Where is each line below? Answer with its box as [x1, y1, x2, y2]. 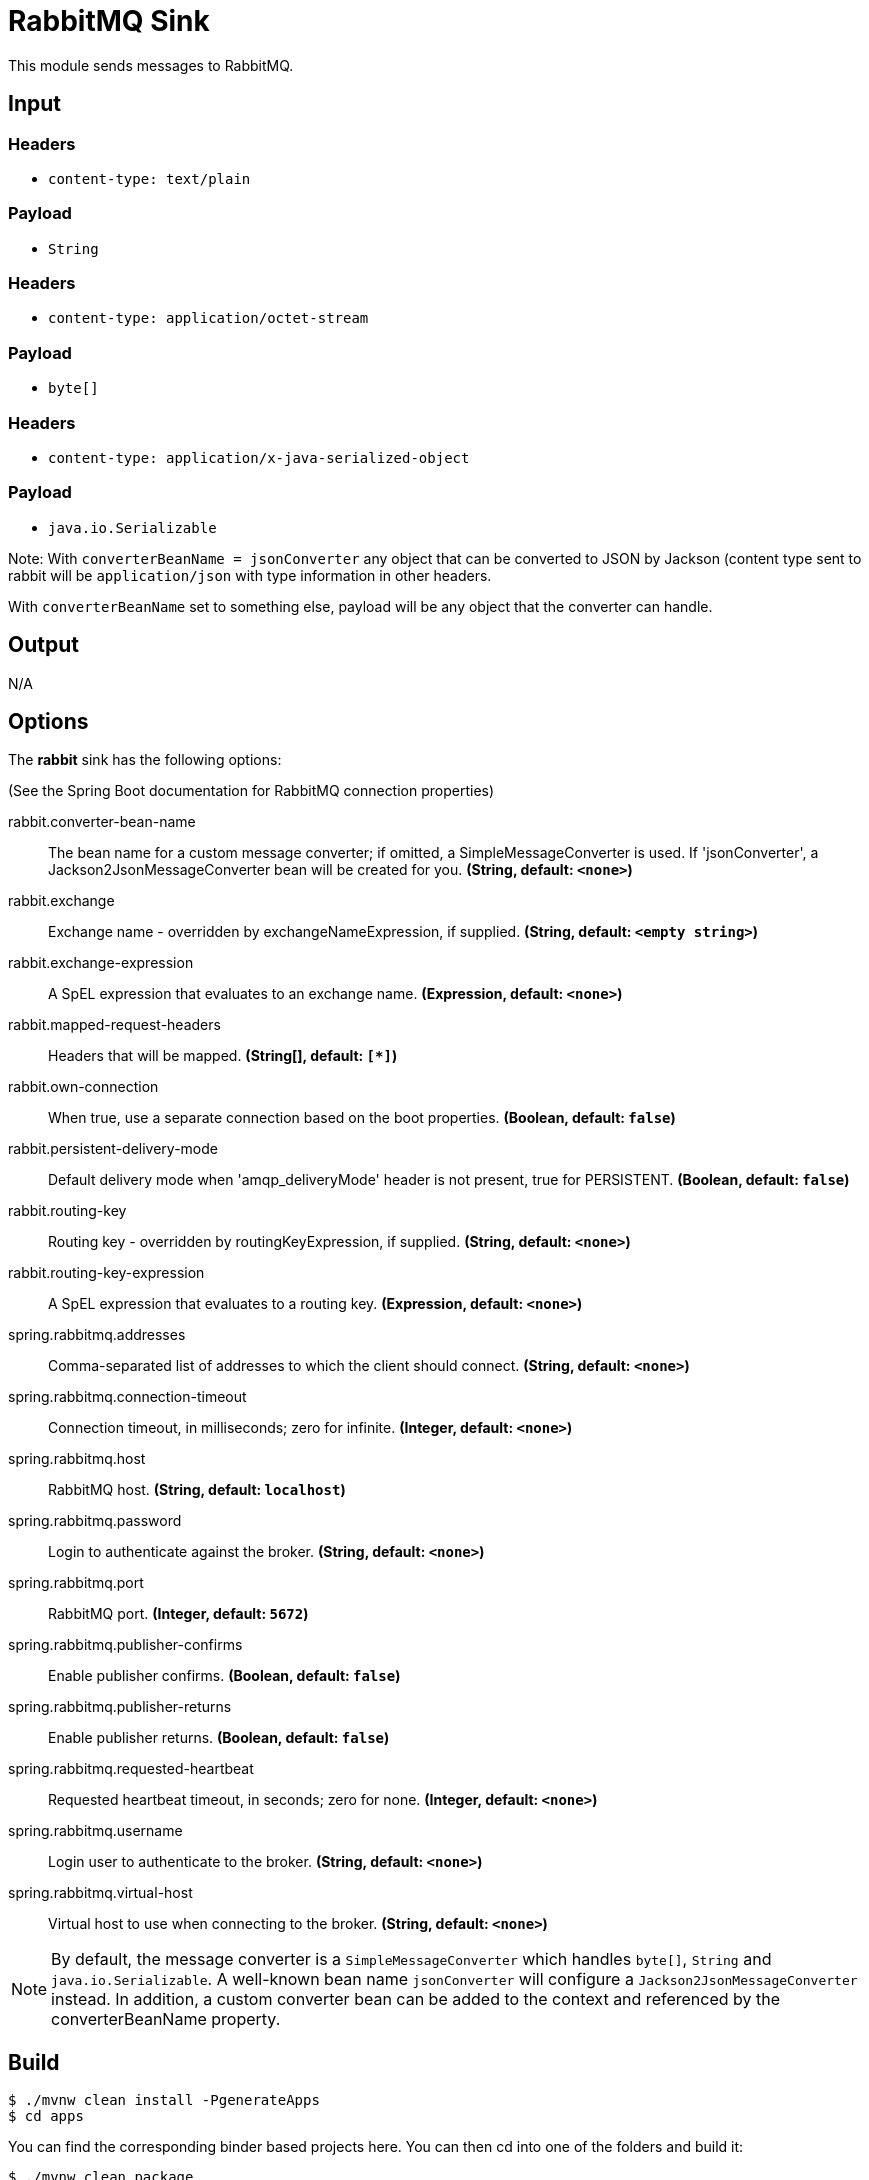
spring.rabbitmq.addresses [8, 1326, 186, 1344]
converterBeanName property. [51, 2009, 281, 2030]
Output [8, 632, 79, 658]
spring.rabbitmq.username [8, 1822, 183, 1840]
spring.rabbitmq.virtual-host [8, 1884, 193, 1902]
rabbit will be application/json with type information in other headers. [8, 566, 492, 584]
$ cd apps [8, 2108, 84, 2125]
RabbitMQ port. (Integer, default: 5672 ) [48, 1605, 309, 1623]
